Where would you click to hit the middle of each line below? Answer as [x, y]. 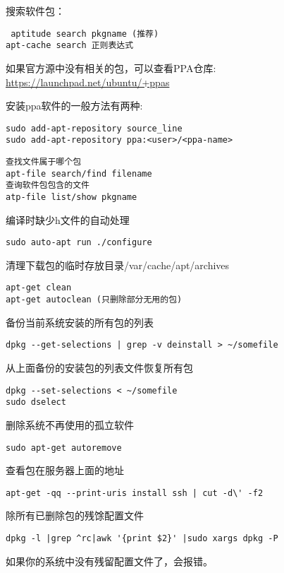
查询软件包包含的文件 [48, 185]
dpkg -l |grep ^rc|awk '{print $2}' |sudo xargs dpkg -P [142, 539]
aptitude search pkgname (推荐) [85, 34]
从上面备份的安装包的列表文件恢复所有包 [99, 368]
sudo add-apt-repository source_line [94, 128]
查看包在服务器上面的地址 [65, 470]
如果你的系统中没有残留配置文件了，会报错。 [109, 561]
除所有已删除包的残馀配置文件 [75, 515]
